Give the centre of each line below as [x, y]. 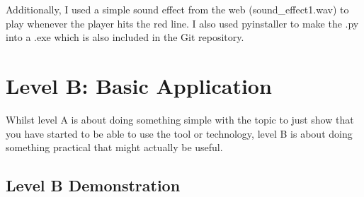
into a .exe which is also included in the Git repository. [125, 37]
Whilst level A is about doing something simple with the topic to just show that [180, 119]
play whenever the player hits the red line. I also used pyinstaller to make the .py [182, 23]
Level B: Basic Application [139, 85]
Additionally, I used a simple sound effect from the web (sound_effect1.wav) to [177, 9]
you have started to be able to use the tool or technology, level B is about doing [179, 133]
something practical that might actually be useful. [114, 147]
